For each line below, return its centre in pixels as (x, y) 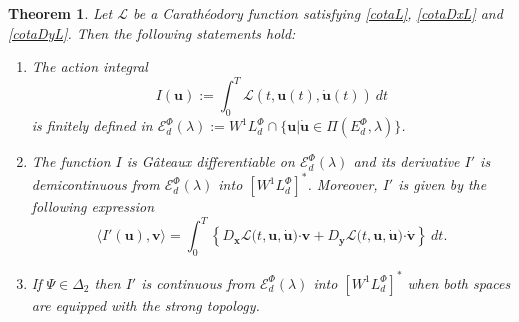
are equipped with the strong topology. (145, 304)
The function (71, 161)
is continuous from (198, 282)
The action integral (89, 66)
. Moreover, (342, 184)
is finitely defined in (92, 125)
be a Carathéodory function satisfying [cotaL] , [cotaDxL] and (317, 13)
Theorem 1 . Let (60, 13)
